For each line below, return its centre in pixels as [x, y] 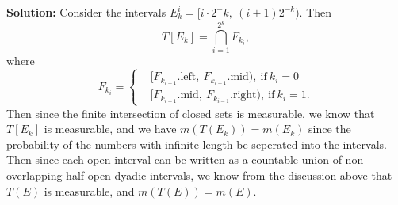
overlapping [34, 175]
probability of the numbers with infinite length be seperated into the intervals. [197, 144]
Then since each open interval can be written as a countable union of [174, 159]
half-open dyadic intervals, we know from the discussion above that [229, 175]
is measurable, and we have [110, 129]
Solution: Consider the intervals [86, 12]
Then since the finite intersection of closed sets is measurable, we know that [191, 113]
